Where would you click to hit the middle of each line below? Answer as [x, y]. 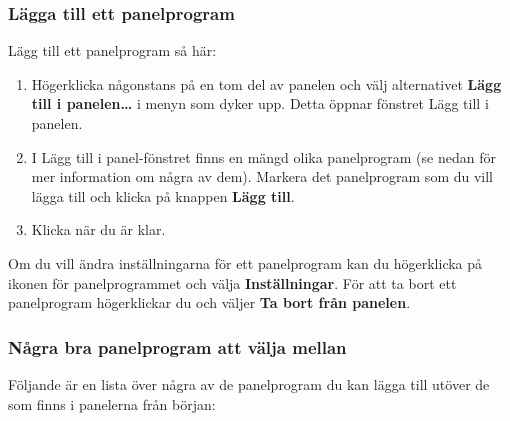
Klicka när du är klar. [98, 229]
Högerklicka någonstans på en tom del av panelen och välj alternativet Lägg [266, 83]
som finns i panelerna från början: [112, 403]
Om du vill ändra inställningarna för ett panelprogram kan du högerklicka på [245, 262]
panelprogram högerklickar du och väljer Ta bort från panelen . [209, 302]
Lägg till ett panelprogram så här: [112, 50]
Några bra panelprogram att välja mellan [177, 346]
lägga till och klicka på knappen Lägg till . [163, 195]
